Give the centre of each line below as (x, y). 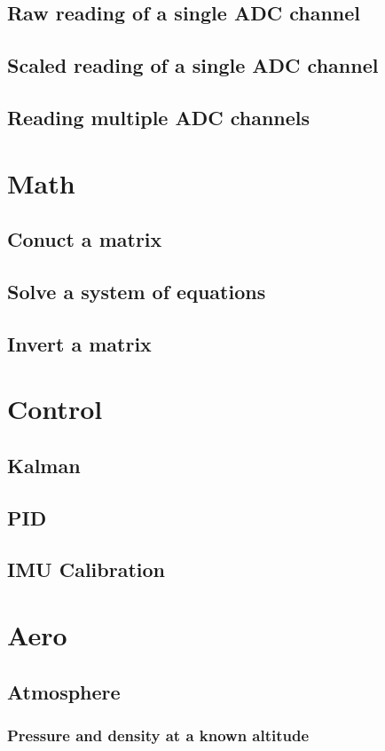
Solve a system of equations (137, 291)
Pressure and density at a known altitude (158, 735)
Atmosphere (64, 691)
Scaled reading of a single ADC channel (193, 65)
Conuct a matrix (85, 239)
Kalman (44, 465)
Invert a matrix (79, 343)
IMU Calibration (86, 569)
